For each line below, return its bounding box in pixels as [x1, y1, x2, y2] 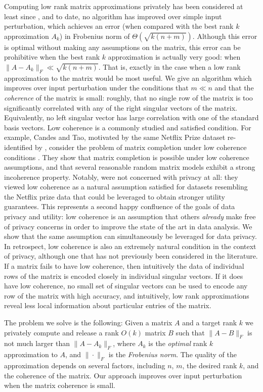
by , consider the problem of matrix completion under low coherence [35, 141, 247, 152]
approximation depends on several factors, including [4, 360, 165, 370]
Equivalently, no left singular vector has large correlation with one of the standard [4, 112, 259, 123]
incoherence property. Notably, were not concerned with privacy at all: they [4, 171, 238, 182]
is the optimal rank [148, 338, 207, 349]
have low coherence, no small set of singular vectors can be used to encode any [4, 280, 248, 291]
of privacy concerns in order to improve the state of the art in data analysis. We [4, 221, 252, 231]
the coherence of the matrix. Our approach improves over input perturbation [4, 370, 242, 380]
